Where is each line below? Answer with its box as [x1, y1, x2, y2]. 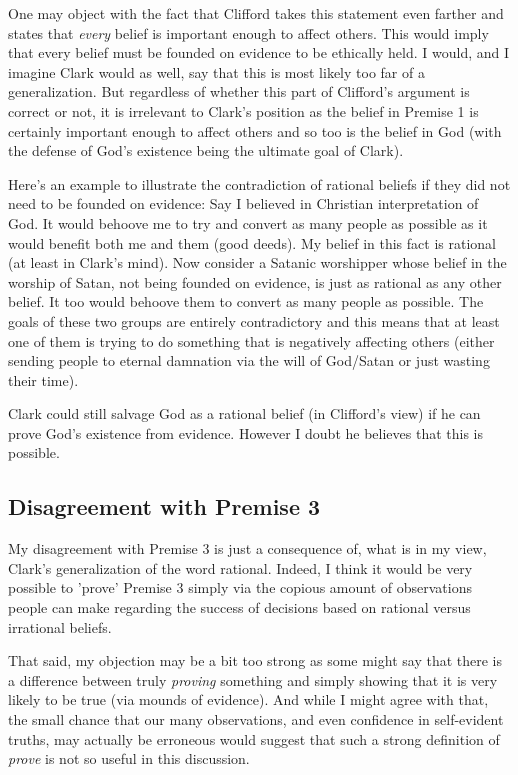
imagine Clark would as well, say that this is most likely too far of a [8, 61, 425, 82]
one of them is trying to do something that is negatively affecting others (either [8, 330, 495, 351]
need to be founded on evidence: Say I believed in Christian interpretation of [8, 193, 479, 214]
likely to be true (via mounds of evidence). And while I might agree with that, [8, 689, 489, 710]
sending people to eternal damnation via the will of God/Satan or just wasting [8, 350, 490, 371]
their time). [8, 369, 79, 390]
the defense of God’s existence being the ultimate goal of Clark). [8, 140, 404, 161]
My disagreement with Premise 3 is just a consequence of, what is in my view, [8, 538, 487, 559]
